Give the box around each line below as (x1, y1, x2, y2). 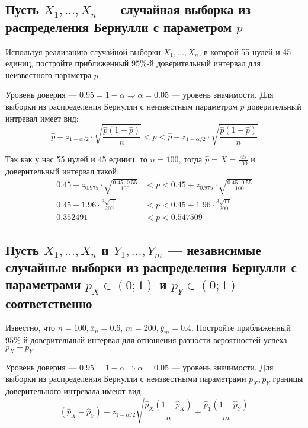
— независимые (168, 240, 261, 258)
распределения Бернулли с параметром (5, 17, 232, 36)
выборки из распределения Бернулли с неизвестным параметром (5, 100, 238, 112)
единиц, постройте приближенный (5, 57, 129, 69)
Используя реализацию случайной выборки (5, 45, 161, 58)
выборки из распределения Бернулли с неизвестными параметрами (5, 372, 246, 385)
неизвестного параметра (5, 68, 92, 81)
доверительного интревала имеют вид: (5, 385, 143, 397)
